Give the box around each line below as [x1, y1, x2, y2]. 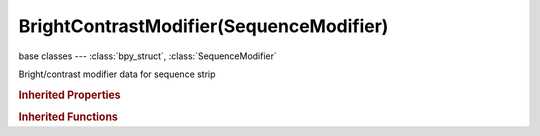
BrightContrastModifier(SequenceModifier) [18, 15, 389, 37]
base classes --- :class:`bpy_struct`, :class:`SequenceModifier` [18, 50, 277, 62]
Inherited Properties [18, 88, 122, 102]
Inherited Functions [18, 110, 119, 124]
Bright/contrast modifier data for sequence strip [18, 68, 216, 80]
